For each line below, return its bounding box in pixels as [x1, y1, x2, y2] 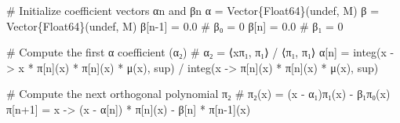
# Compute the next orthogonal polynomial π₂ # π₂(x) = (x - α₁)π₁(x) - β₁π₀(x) [6, 85, 391, 102]
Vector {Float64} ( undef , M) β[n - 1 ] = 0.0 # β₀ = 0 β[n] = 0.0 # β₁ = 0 [6, 17, 344, 34]
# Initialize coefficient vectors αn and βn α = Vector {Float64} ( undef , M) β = [6, 2, 380, 18]
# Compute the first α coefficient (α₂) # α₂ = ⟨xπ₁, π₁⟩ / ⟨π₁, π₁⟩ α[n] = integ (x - [6, 44, 395, 60]
